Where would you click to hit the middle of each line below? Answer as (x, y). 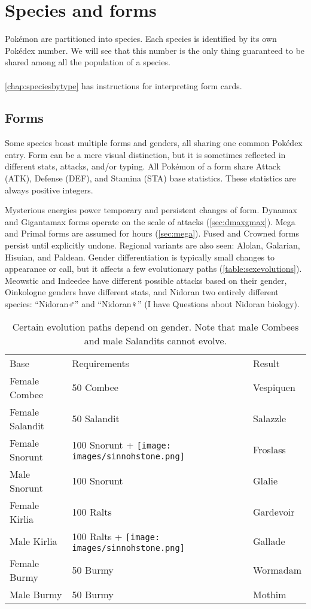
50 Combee (95, 387)
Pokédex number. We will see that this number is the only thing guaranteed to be (155, 50)
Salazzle (270, 419)
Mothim (270, 594)
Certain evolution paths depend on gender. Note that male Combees (155, 326)
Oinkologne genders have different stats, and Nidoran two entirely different (142, 292)
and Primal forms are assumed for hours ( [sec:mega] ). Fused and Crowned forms (152, 233)
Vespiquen (274, 387)
